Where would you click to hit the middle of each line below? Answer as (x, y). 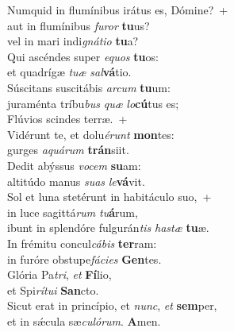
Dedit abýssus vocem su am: (74, 165)
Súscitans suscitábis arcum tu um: (89, 87)
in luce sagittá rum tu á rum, (73, 212)
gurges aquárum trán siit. (68, 150)
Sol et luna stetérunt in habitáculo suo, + (109, 197)
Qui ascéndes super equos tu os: (83, 56)
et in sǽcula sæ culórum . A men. (84, 320)
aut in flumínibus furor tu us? (79, 25)
